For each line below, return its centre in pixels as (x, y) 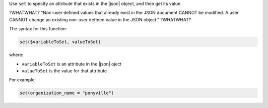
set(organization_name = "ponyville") (67, 93)
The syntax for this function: (38, 29)
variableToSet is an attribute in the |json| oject (71, 64)
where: (16, 55)
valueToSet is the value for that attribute (64, 71)
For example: (23, 80)
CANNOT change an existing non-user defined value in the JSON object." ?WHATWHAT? (100, 19)
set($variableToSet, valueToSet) (60, 42)
